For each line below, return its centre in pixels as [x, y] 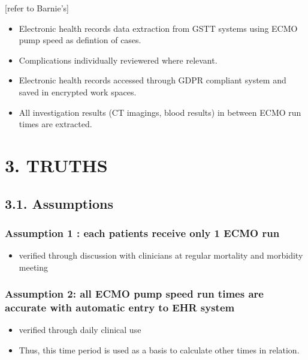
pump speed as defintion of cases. [80, 40]
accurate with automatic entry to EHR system [120, 307]
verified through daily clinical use [80, 330]
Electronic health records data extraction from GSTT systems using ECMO [158, 28]
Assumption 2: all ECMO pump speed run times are [134, 294]
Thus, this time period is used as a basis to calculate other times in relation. [159, 350]
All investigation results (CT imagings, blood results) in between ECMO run [160, 112]
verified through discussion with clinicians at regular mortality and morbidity [161, 255]
